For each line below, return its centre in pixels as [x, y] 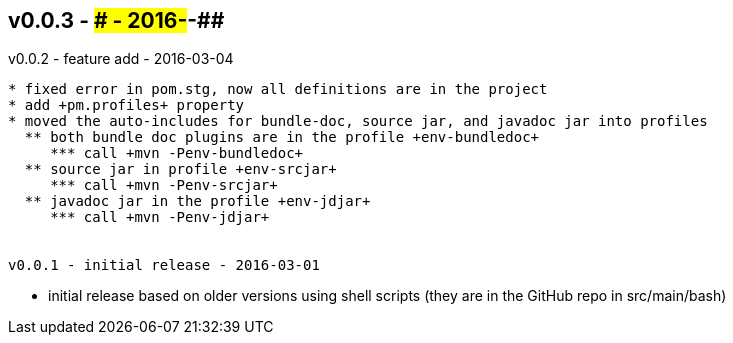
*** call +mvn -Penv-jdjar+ [160, 217]
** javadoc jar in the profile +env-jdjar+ [197, 201]
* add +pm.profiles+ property [126, 105]
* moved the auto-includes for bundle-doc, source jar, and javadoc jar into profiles [358, 121]
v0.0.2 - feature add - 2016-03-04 [121, 59]
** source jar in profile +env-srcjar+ [180, 169]
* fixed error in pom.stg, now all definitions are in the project [278, 89]
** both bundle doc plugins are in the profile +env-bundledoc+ [282, 137]
